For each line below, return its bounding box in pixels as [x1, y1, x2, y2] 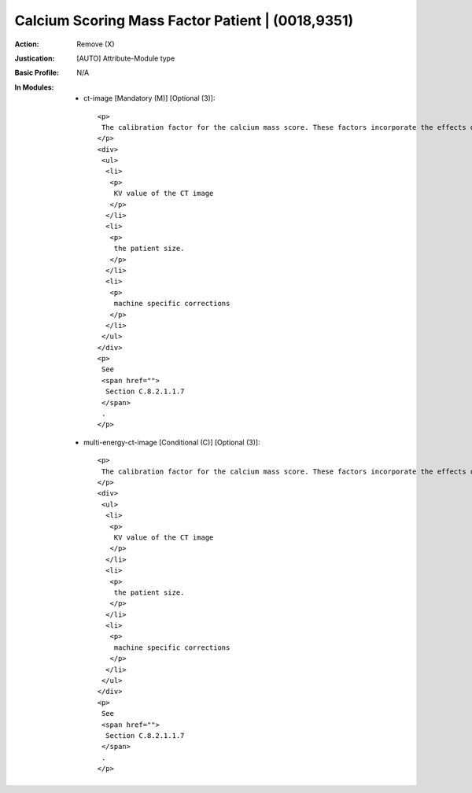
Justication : [14, 53, 55, 63]
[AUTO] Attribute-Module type [76, 53, 175, 63]
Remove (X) [76, 39, 115, 49]
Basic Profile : [14, 68, 59, 78]
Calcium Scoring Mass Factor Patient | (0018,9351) [14, 12, 354, 29]
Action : [14, 39, 39, 49]
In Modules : [14, 83, 54, 92]
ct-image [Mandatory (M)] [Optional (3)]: [83, 94, 216, 103]
